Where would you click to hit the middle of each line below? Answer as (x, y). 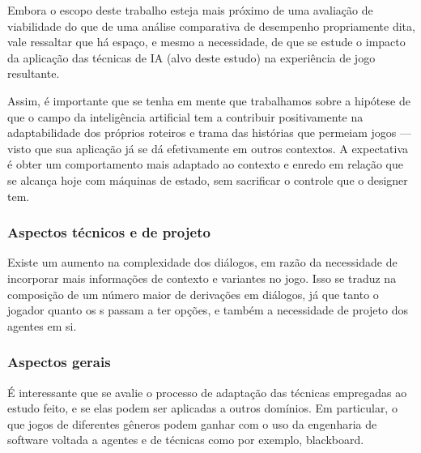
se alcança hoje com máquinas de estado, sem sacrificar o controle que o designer (208, 179)
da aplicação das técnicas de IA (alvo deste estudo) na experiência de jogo (191, 57)
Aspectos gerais (59, 362)
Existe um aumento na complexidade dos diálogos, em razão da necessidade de (202, 262)
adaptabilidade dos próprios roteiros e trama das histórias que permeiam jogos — (209, 132)
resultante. (34, 73)
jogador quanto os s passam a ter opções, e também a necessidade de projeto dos (208, 310)
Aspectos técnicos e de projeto (109, 232)
